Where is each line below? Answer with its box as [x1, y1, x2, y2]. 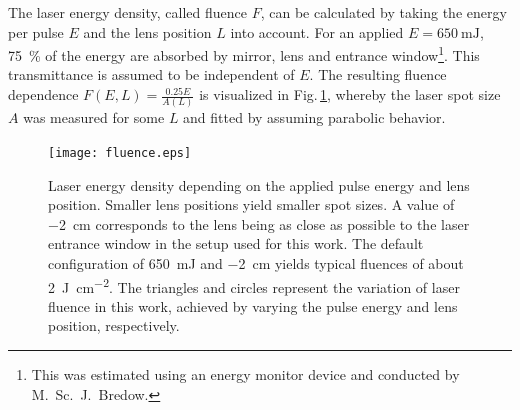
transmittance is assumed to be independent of [8, 64, 295, 85]
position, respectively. [48, 315, 180, 336]
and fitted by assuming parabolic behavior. [183, 107, 446, 128]
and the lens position [83, 21, 212, 42]
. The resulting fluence [309, 64, 447, 85]
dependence [8, 84, 79, 105]
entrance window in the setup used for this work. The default [48, 233, 424, 254]
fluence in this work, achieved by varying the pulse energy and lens [48, 295, 458, 316]
